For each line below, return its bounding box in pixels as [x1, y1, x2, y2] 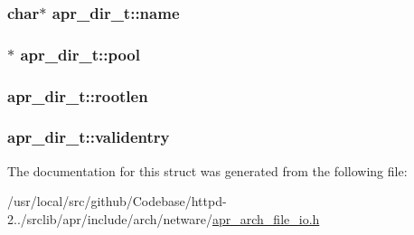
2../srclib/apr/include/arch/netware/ [7, 209, 212, 228]
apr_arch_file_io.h [212, 209, 320, 228]
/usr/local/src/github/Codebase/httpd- [7, 192, 227, 211]
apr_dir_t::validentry [7, 126, 170, 148]
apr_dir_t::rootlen [7, 84, 148, 107]
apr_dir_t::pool [20, 42, 140, 65]
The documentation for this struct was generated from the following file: [7, 161, 408, 180]
